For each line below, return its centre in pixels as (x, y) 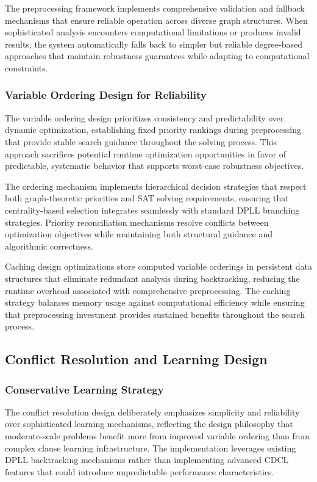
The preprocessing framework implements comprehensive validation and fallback (155, 8)
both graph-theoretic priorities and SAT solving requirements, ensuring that (147, 198)
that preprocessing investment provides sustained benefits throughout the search (155, 314)
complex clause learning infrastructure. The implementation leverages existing (151, 448)
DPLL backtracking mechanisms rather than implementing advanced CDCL (147, 460)
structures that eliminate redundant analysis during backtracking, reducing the (152, 278)
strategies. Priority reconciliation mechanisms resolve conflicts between (137, 222)
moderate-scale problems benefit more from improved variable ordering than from (157, 436)
